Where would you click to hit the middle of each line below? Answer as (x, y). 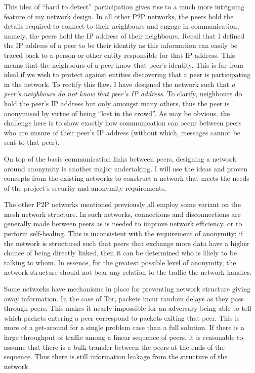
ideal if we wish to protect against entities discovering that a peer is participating (127, 74)
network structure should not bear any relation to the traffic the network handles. (128, 272)
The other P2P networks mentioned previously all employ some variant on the (123, 204)
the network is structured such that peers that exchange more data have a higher (127, 243)
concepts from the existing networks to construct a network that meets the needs (127, 178)
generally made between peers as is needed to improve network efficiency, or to (123, 224)
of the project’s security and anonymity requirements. (85, 187)
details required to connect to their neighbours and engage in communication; (122, 26)
